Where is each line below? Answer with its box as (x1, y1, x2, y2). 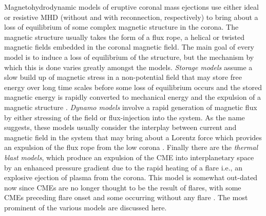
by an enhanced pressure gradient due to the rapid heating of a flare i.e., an (4, 162, 242, 172)
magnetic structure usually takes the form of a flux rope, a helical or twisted (4, 31, 244, 42)
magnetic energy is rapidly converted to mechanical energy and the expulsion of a (4, 92, 261, 102)
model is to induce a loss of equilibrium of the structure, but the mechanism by (4, 51, 254, 62)
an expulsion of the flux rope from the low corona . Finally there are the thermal (4, 142, 258, 153)
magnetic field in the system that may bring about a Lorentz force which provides (4, 132, 262, 142)
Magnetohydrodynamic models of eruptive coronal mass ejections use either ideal (4, 2, 259, 12)
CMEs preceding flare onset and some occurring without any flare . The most (4, 192, 248, 203)
